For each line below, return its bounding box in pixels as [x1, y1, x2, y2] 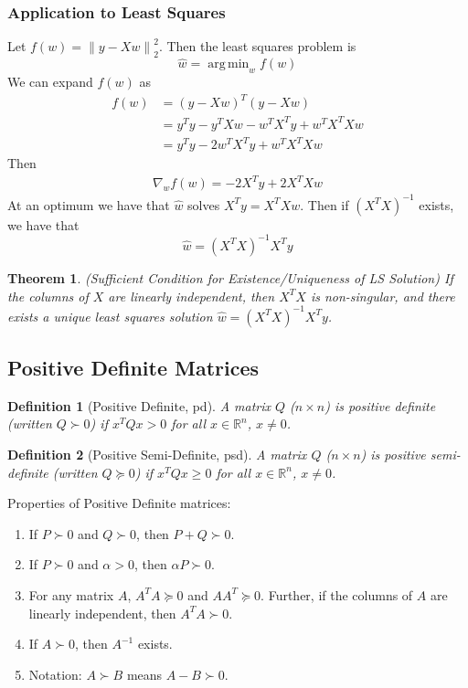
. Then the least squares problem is [158, 37, 356, 56]
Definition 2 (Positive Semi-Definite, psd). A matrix [7, 445, 307, 464]
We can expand [7, 72, 93, 91]
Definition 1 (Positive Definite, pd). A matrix [7, 396, 271, 415]
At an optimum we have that [7, 195, 170, 214]
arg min [207, 58, 250, 71]
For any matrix [28, 585, 114, 604]
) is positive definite [324, 396, 436, 415]
